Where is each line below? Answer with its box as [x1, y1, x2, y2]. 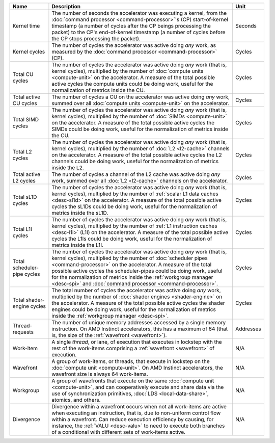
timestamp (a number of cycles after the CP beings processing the [51, 22, 211, 29]
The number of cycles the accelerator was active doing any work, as [51, 42, 216, 48]
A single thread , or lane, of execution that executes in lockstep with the [51, 338, 222, 345]
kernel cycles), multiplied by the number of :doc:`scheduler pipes [51, 255, 208, 262]
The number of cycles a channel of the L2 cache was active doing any [51, 171, 221, 178]
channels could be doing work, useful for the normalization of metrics [51, 158, 219, 165]
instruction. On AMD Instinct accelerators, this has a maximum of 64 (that [51, 325, 228, 332]
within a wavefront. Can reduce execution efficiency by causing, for [51, 416, 214, 423]
